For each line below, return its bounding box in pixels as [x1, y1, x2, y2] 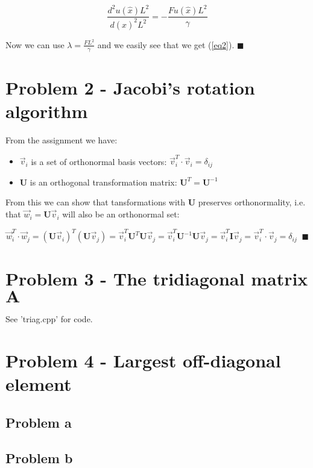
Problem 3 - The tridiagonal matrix [5, 266, 308, 291]
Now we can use [5, 38, 65, 51]
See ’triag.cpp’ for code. [5, 313, 93, 325]
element [5, 372, 72, 396]
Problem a [5, 413, 72, 431]
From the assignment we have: [5, 134, 118, 146]
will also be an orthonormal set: [62, 208, 180, 220]
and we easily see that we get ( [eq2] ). [97, 38, 235, 51]
